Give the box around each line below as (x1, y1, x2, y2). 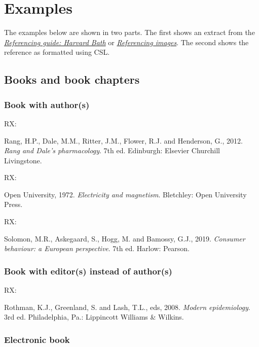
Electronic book (4, 333, 70, 345)
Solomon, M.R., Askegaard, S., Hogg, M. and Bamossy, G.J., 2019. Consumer (4, 233, 245, 244)
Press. (4, 199, 23, 210)
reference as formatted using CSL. (4, 47, 110, 57)
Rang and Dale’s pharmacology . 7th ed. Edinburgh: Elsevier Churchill (4, 145, 220, 156)
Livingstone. (4, 155, 42, 165)
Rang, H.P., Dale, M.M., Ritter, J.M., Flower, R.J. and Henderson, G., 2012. (4, 135, 243, 146)
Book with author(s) (4, 98, 90, 111)
